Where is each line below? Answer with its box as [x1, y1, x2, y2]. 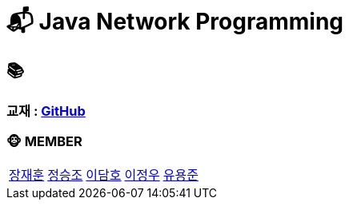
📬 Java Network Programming [6, 8, 344, 35]
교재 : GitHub [6, 103, 86, 120]
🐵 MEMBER [6, 133, 82, 149]
